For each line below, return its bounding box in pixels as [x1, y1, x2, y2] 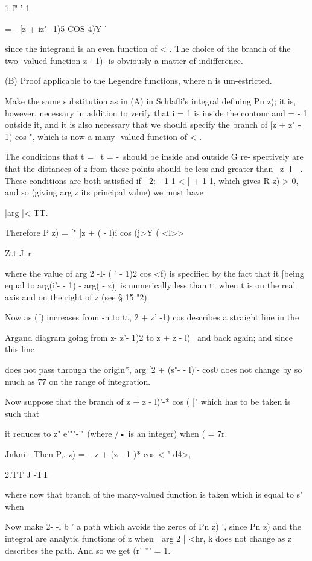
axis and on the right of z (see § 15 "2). [5, 290, 150, 303]
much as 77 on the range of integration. [5, 375, 151, 387]
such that [5, 407, 40, 419]
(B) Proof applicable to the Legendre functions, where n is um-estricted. [5, 74, 272, 87]
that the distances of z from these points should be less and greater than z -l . [5, 162, 303, 174]
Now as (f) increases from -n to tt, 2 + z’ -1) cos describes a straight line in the [5, 311, 299, 323]
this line [5, 343, 35, 355]
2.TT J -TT [5, 468, 49, 480]
